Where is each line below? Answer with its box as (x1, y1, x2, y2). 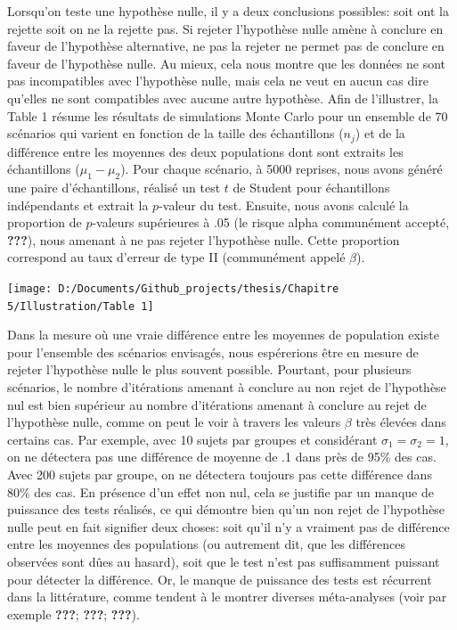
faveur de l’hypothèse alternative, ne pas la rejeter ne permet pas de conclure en (7, 37, 445, 55)
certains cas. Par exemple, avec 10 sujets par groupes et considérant (7, 430, 378, 448)
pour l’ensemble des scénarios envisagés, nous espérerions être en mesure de (7, 342, 419, 361)
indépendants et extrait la (7, 195, 149, 214)
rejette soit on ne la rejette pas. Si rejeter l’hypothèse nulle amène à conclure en (7, 19, 444, 37)
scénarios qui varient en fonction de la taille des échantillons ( (7, 124, 344, 143)
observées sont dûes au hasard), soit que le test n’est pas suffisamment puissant (7, 552, 440, 570)
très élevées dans (355, 413, 446, 431)
